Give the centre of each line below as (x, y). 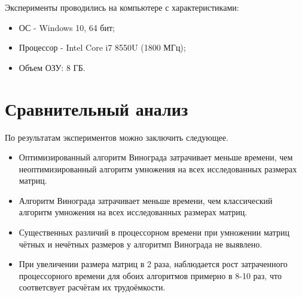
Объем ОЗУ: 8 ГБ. (52, 67)
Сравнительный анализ (97, 108)
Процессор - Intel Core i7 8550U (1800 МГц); (102, 47)
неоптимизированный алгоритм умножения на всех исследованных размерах (158, 168)
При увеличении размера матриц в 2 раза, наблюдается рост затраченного (153, 264)
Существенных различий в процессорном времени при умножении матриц (154, 232)
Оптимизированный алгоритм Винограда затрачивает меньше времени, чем (156, 157)
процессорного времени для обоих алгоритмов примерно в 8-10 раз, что (150, 275)
